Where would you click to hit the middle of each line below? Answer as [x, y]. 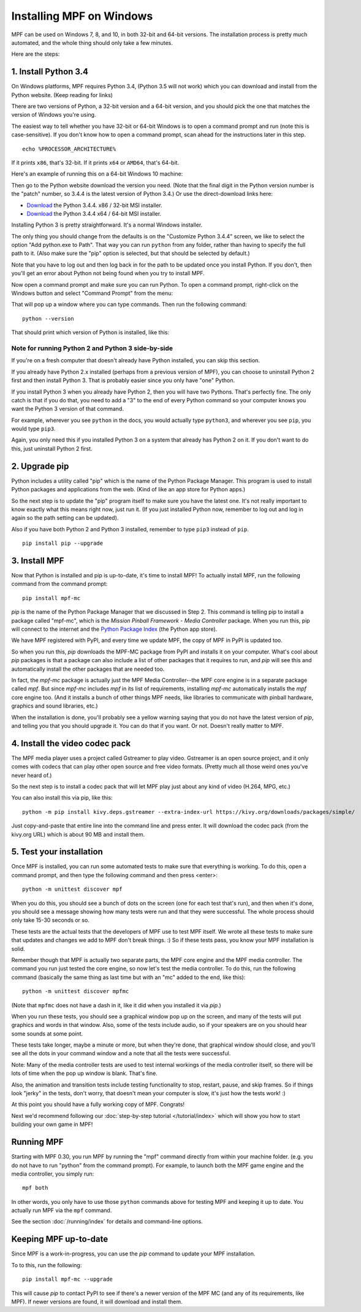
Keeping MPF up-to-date [60, 1239]
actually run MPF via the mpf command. [62, 1211]
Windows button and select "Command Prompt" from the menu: [92, 293]
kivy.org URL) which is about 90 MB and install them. [78, 834]
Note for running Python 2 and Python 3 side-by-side [92, 348]
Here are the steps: [36, 54]
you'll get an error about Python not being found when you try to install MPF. [108, 273]
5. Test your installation [57, 852]
